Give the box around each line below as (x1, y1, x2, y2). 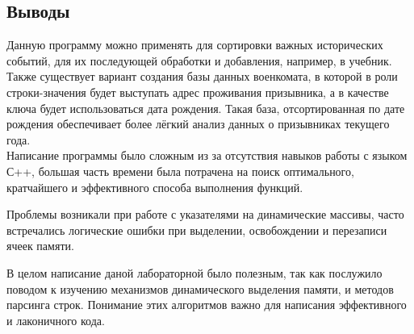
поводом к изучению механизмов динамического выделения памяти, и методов (6, 280, 394, 297)
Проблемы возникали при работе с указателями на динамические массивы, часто (6, 206, 404, 223)
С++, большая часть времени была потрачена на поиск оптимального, (6, 162, 354, 179)
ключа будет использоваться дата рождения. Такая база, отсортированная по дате (6, 99, 405, 116)
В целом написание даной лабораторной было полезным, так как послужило (6, 264, 383, 281)
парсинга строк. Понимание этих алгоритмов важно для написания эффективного (6, 296, 407, 313)
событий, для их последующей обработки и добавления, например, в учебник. (6, 52, 392, 69)
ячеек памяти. (6, 237, 74, 254)
